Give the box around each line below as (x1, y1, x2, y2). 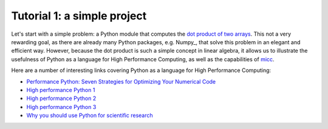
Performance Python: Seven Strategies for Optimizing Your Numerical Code (26, 78, 216, 85)
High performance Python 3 (26, 103, 97, 110)
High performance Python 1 (26, 86, 95, 93)
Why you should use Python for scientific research (26, 112, 153, 119)
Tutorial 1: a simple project (11, 9, 147, 22)
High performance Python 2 (26, 94, 97, 102)
